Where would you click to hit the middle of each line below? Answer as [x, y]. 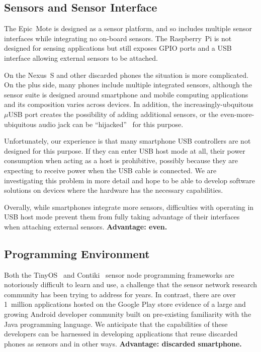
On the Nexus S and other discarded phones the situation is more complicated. [126, 75]
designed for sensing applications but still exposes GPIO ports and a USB [118, 48]
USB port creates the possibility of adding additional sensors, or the [113, 114]
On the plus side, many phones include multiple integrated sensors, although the [128, 85]
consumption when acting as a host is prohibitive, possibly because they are [121, 160]
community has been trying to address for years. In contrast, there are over [120, 294]
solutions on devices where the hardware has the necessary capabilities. [114, 190]
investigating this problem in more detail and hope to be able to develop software [129, 180]
